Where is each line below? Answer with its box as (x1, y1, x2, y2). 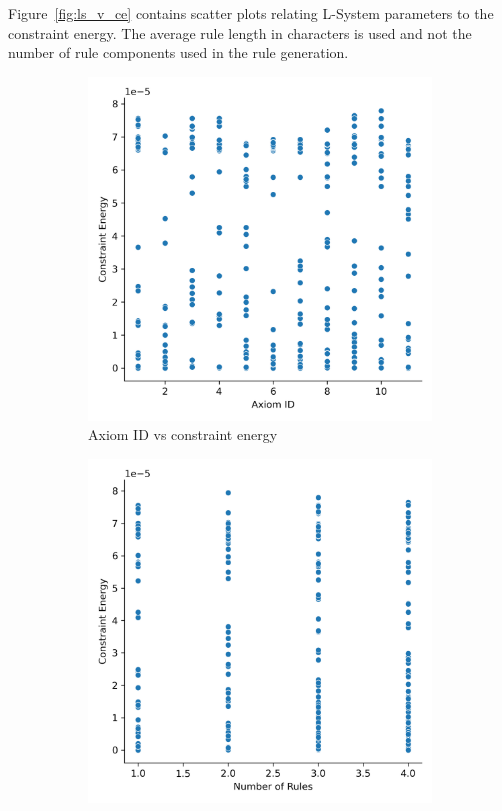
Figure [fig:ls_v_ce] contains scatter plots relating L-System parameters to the (8, 3, 494, 23)
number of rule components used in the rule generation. (8, 42, 349, 63)
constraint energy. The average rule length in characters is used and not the (8, 22, 472, 43)
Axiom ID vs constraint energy (88, 424, 278, 445)
